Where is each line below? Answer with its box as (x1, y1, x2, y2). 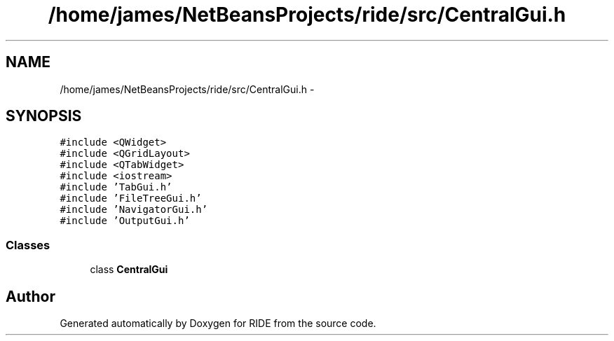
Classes (6, 237, 50, 252)
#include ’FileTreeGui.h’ (60, 193, 202, 204)
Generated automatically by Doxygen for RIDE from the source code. (60, 317, 376, 330)
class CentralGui (90, 263, 168, 276)
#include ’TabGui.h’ (60, 181, 172, 193)
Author (6, 287, 55, 305)
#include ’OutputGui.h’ (60, 215, 190, 227)
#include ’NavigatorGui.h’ (60, 204, 208, 216)
